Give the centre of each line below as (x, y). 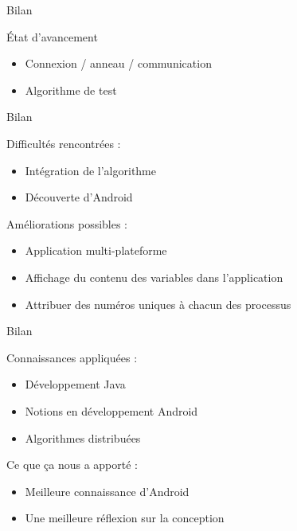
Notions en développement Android (111, 410)
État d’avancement (52, 36)
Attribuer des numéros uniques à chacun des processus (158, 304)
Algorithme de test (71, 90)
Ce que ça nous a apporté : (72, 465)
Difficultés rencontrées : (64, 143)
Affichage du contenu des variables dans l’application (154, 277)
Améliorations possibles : (67, 223)
